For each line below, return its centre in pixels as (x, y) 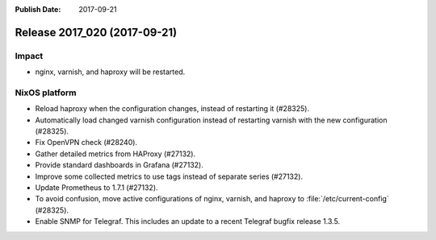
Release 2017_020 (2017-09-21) (96, 32)
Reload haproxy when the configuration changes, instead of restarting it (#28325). (172, 109)
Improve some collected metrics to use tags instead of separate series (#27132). (169, 176)
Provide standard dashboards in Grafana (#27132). (119, 165)
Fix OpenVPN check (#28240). (86, 143)
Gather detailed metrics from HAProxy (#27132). (115, 154)
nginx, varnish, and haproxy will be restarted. (110, 72)
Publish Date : (38, 9)
